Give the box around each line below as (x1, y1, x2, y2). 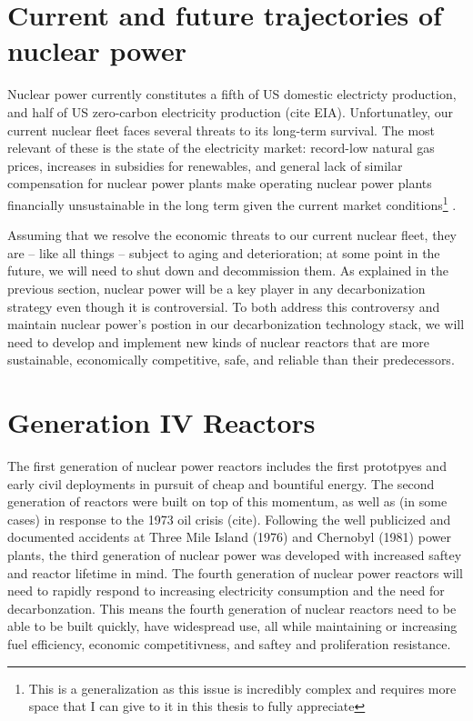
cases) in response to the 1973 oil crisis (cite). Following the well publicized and (7, 509, 451, 528)
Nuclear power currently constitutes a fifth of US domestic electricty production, (7, 85, 457, 104)
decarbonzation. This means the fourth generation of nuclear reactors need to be (7, 598, 457, 617)
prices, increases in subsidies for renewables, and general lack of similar (7, 155, 403, 175)
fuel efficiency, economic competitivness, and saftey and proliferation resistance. (7, 634, 451, 653)
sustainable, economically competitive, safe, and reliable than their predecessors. (7, 350, 455, 369)
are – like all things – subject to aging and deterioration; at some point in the (7, 243, 440, 262)
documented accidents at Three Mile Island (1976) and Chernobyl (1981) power (7, 527, 451, 546)
